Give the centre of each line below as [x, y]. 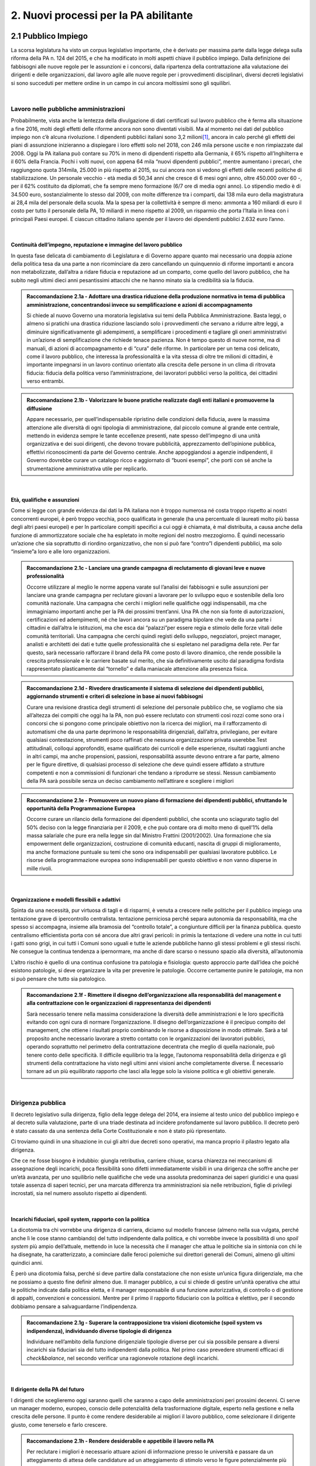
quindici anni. [27, 1263]
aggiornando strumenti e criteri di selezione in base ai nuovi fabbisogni [115, 696]
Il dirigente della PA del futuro [47, 1389]
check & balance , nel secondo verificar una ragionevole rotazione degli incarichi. [123, 1358]
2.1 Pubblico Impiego [49, 36]
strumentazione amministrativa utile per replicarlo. [87, 469]
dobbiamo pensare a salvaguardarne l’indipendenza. [74, 1306]
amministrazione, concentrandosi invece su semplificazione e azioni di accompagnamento [140, 304]
